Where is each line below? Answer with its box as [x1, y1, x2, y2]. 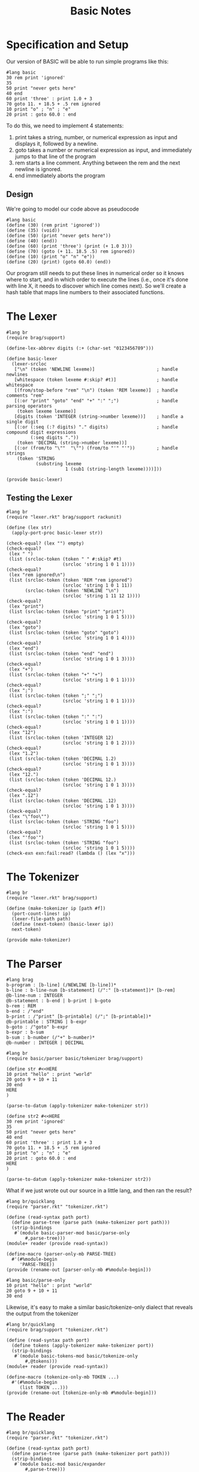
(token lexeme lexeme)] [17, 408, 77, 414]
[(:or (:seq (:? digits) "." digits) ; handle [14, 424, 179, 430]
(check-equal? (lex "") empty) [6, 540, 85, 546]
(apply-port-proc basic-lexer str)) [11, 529, 103, 535]
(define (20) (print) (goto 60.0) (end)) [6, 259, 111, 265]
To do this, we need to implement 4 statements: [6, 122, 124, 129]
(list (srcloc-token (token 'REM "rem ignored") [8, 577, 133, 583]
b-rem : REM [6, 1003, 36, 1009]
